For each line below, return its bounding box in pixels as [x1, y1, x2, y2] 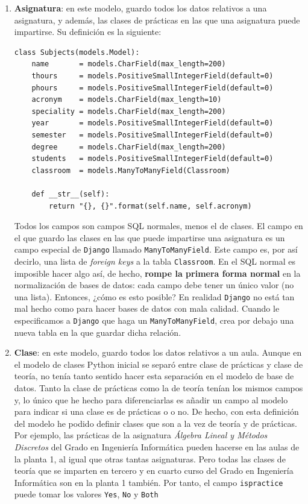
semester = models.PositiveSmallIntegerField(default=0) [31, 130, 274, 139]
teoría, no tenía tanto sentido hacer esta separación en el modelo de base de [14, 370, 294, 382]
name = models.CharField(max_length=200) [31, 60, 226, 69]
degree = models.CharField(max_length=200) [31, 142, 226, 151]
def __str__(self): [31, 189, 110, 198]
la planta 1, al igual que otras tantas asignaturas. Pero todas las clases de [14, 452, 286, 465]
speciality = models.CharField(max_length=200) [31, 107, 226, 116]
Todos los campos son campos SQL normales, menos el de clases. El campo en [14, 219, 303, 232]
